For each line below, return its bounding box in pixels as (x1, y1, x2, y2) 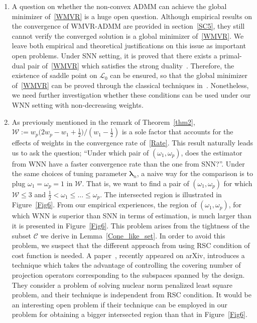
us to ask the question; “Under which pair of (12, 147, 149, 157)
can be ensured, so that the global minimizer (110, 70, 247, 80)
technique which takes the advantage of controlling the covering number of (12, 260, 241, 270)
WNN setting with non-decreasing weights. (12, 99, 144, 110)
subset (12, 230, 32, 240)
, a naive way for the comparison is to (137, 168, 253, 179)
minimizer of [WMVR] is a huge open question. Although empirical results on (12, 11, 252, 21)
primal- (219, 50, 242, 60)
